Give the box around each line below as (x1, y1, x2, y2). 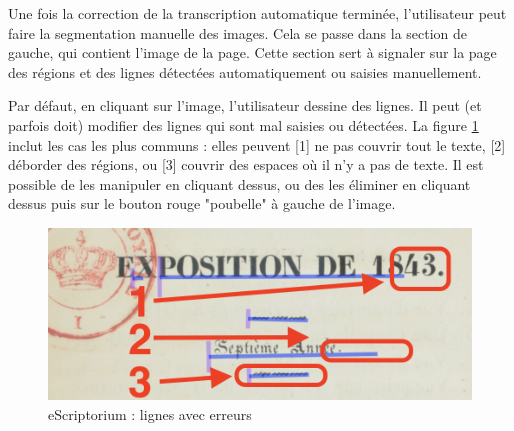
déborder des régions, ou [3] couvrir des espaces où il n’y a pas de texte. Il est (8, 154, 484, 175)
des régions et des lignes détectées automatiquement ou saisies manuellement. (8, 61, 482, 82)
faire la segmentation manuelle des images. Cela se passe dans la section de (8, 22, 468, 43)
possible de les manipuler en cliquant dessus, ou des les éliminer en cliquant (8, 173, 471, 194)
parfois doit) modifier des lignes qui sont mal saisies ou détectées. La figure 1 (8, 114, 479, 135)
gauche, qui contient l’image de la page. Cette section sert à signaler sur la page (8, 42, 497, 63)
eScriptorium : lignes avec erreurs (48, 403, 252, 424)
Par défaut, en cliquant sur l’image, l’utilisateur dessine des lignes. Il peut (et (8, 95, 482, 116)
